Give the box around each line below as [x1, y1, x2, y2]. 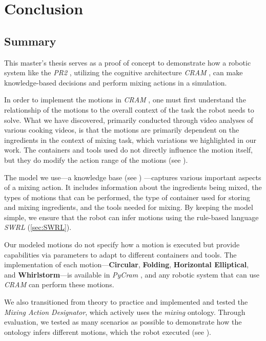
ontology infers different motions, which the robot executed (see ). [4, 326, 211, 337]
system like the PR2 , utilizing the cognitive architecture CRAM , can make [4, 67, 243, 78]
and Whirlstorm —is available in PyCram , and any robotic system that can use [4, 269, 259, 280]
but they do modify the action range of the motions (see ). [4, 154, 188, 165]
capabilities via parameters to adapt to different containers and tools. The [4, 249, 237, 260]
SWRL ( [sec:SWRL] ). [4, 222, 72, 232]
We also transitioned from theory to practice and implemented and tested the [4, 296, 248, 307]
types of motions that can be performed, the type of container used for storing [4, 191, 251, 202]
